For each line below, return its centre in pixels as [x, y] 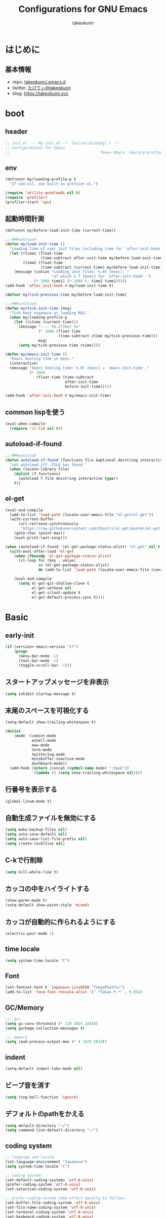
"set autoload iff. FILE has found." [48, 465]
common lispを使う [35, 412]
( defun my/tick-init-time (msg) [38, 308]
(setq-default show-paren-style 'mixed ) [47, 905]
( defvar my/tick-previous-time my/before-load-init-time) [66, 295]
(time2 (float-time [43, 263]
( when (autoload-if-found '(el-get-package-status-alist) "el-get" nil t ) [84, 547]
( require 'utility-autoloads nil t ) [43, 193]
